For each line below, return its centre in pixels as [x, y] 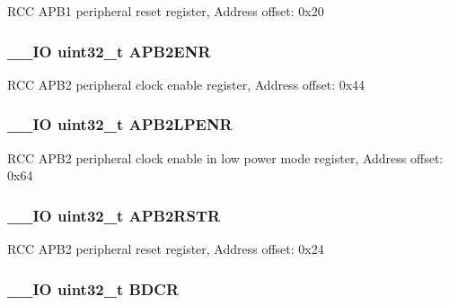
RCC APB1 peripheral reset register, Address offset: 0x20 [166, 11]
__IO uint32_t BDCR [93, 288]
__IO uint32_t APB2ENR [109, 51]
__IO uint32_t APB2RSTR [114, 215]
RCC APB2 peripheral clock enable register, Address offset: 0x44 [186, 84]
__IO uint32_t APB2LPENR [120, 124]
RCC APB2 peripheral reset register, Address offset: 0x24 [166, 249]
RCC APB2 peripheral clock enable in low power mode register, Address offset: [225, 157]
